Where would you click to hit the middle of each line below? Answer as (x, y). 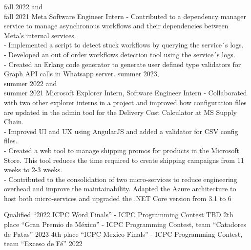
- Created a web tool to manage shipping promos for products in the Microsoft (122, 150)
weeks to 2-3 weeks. (33, 170)
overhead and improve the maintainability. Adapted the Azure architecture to (120, 189)
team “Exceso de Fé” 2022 (43, 243)
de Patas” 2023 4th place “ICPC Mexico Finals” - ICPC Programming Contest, (123, 234)
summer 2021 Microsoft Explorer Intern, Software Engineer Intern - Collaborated (125, 93)
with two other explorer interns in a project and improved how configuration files (125, 102)
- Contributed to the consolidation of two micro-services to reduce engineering (121, 179)
